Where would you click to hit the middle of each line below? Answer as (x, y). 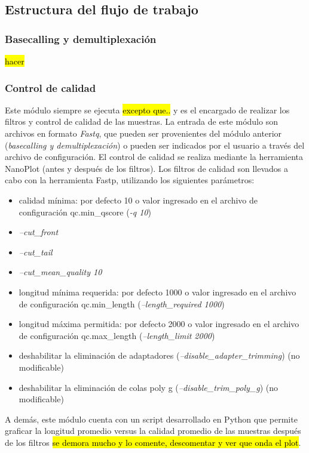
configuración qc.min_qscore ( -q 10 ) (85, 212)
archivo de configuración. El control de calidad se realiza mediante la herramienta (154, 157)
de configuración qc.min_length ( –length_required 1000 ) (122, 303)
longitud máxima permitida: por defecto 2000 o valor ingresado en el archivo (159, 324)
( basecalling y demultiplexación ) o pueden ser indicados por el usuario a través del (155, 145)
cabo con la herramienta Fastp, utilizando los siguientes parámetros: (130, 180)
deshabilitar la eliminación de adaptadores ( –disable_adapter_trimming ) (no (159, 355)
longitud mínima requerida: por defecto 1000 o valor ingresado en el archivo (157, 292)
